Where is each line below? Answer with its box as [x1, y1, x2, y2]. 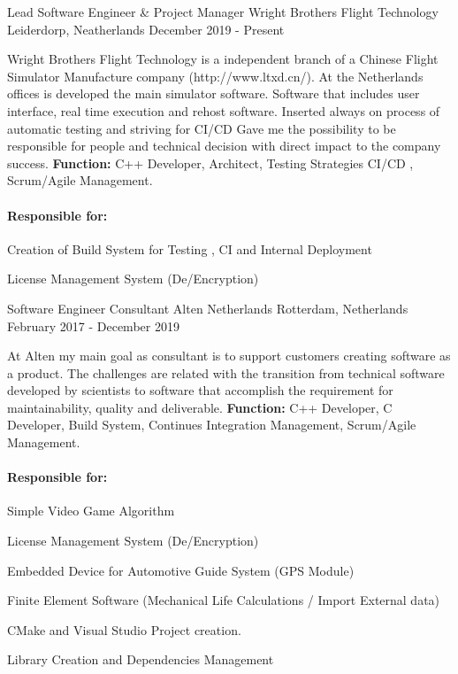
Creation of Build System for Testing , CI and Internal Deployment [7, 239, 372, 258]
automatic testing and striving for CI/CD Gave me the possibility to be [7, 119, 396, 137]
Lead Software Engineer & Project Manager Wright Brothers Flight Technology [7, 3, 439, 20]
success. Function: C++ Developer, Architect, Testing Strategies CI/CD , [7, 153, 414, 172]
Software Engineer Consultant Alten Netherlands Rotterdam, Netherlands [7, 298, 408, 317]
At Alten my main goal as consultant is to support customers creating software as [7, 346, 451, 365]
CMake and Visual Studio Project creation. [7, 620, 241, 639]
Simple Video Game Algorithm [7, 501, 175, 520]
